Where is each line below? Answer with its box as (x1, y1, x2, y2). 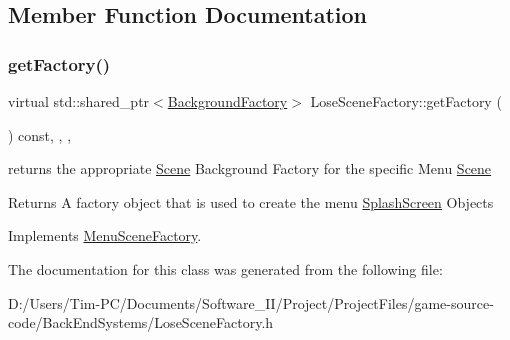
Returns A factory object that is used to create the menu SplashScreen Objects (8, 191, 494, 212)
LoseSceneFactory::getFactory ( (310, 91, 502, 111)
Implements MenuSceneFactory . (8, 225, 202, 246)
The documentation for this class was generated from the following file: (8, 258, 443, 279)
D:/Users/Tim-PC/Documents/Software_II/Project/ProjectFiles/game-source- (8, 292, 494, 313)
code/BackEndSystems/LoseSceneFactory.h (8, 312, 274, 333)
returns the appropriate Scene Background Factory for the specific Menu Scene (8, 158, 492, 179)
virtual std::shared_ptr (8, 91, 150, 111)
